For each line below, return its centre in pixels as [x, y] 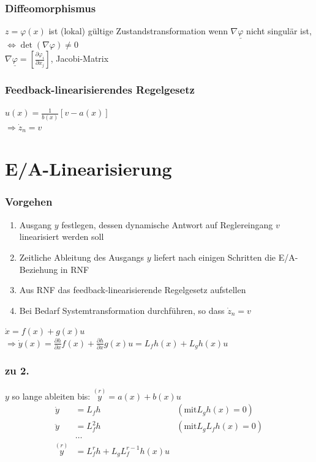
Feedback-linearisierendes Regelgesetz [100, 89]
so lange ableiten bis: [51, 396]
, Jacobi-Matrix [80, 58]
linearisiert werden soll [62, 237]
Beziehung [39, 269]
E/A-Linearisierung [88, 169]
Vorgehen [29, 202]
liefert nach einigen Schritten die [215, 257]
